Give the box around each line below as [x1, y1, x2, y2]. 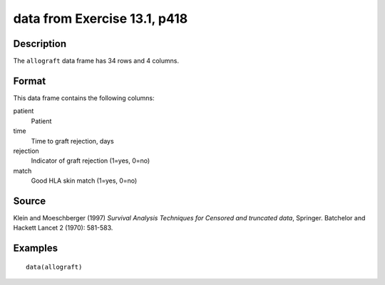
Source [13, 195, 46, 207]
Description [13, 38, 67, 50]
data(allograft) [26, 263, 83, 271]
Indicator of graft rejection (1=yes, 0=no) [31, 156, 150, 165]
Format [13, 75, 46, 87]
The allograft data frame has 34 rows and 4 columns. [13, 57, 180, 65]
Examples [13, 242, 58, 254]
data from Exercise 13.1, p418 [13, 11, 188, 26]
